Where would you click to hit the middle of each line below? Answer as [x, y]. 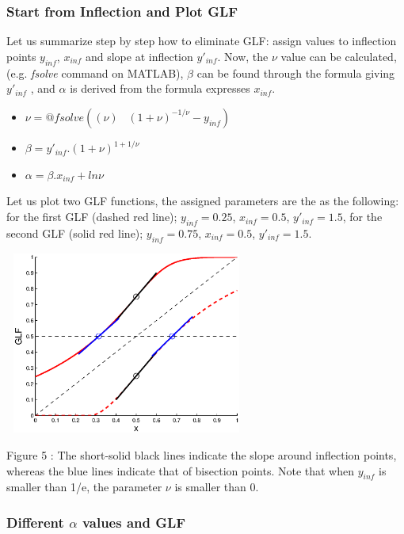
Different [35, 522]
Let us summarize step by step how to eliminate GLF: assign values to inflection [202, 41]
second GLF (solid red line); [75, 233]
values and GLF [134, 522]
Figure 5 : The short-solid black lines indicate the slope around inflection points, [202, 455]
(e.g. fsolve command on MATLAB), [95, 72]
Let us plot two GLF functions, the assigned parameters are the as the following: [203, 201]
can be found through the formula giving [296, 72]
